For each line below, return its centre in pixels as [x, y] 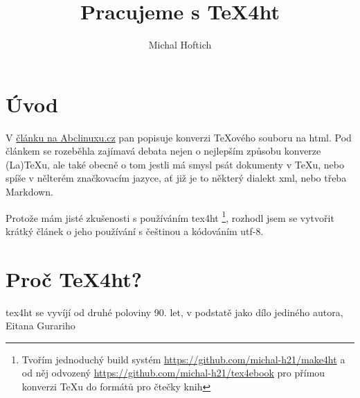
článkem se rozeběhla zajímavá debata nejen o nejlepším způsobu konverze [163, 151]
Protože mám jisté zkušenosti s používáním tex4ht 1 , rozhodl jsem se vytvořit [170, 216]
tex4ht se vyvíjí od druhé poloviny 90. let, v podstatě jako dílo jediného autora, [174, 312]
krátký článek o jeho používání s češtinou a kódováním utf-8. [135, 231]
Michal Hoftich [180, 45]
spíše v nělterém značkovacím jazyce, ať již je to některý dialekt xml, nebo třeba [176, 178]
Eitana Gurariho [40, 326]
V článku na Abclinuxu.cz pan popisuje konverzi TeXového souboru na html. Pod [179, 137]
